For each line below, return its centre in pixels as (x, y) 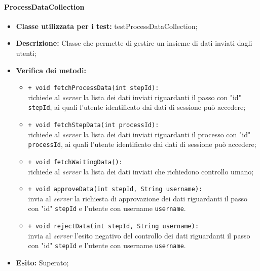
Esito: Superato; (42, 263)
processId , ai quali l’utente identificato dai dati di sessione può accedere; (142, 144)
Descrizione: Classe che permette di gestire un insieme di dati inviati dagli (134, 43)
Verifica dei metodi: (51, 70)
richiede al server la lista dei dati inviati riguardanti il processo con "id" (139, 134)
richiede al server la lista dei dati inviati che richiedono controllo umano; (141, 171)
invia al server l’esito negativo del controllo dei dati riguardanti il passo (139, 235)
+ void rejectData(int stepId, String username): (114, 227)
